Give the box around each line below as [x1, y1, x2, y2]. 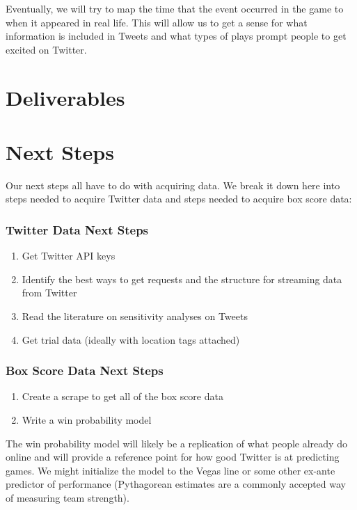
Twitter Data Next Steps [6, 221, 149, 238]
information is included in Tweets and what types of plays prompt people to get [6, 29, 347, 43]
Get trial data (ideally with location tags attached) [22, 332, 240, 346]
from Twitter [22, 285, 77, 300]
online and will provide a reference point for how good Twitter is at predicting [6, 449, 340, 464]
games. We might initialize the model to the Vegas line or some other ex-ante [6, 463, 335, 477]
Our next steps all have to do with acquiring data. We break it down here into [6, 177, 340, 192]
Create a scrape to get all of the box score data [22, 389, 223, 404]
